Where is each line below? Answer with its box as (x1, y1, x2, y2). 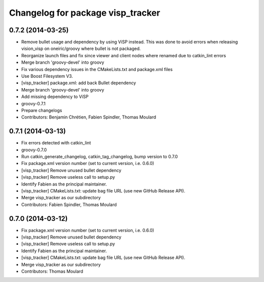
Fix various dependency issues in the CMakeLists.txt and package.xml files (21, 66, 173, 72)
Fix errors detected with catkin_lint (21, 140, 91, 146)
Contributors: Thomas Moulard (21, 268, 83, 274)
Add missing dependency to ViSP (21, 94, 89, 100)
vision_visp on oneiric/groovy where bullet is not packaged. (21, 46, 141, 51)
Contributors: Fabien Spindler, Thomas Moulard (21, 201, 117, 208)
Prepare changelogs (21, 107, 62, 113)
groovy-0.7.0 (21, 147, 47, 153)
